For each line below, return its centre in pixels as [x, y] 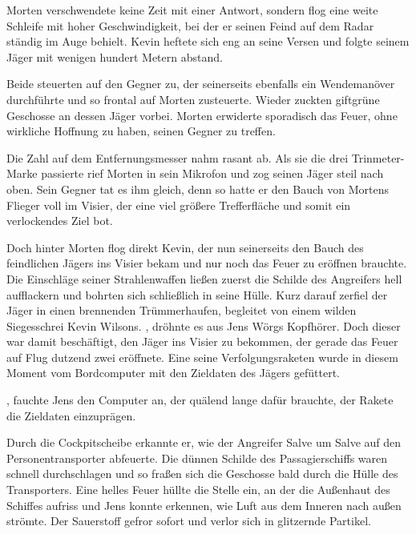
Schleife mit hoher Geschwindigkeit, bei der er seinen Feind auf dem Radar [190, 25]
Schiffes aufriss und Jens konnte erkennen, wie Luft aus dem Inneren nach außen [204, 505]
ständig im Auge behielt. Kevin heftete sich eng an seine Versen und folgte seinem [208, 41]
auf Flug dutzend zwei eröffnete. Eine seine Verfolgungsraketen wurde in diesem [202, 357]
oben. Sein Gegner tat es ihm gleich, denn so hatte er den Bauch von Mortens [198, 189]
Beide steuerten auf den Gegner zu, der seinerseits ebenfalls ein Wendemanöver [201, 84]
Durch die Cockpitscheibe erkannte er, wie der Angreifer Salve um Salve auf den [204, 442]
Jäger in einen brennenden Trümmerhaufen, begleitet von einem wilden [182, 310]
